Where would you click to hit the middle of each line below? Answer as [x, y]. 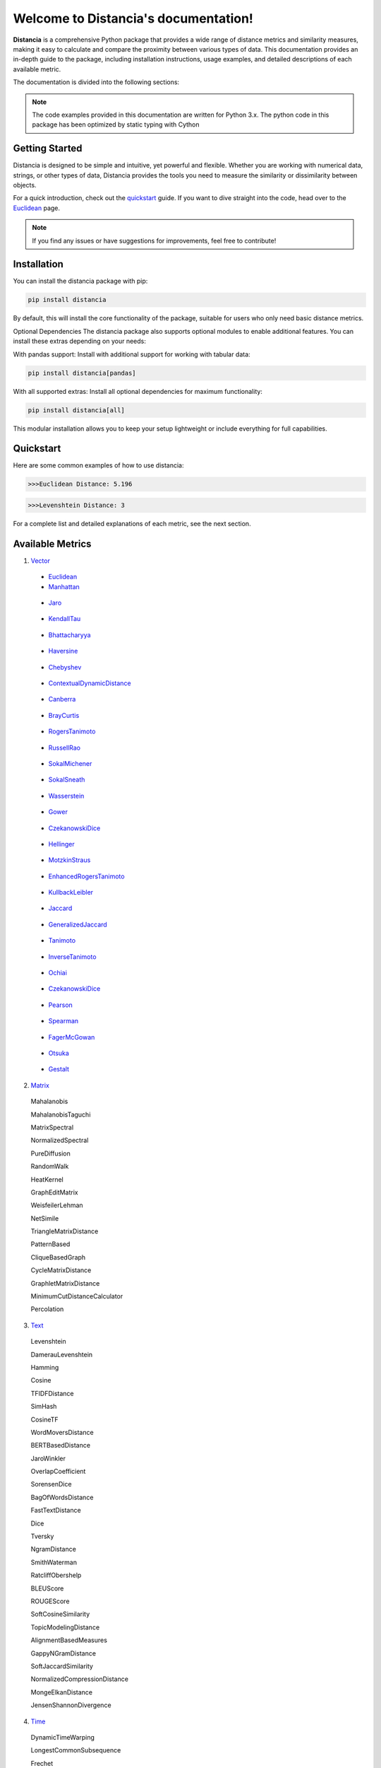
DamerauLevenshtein [62, 1354]
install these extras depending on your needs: [79, 341]
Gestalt [59, 1069]
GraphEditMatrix [54, 1192]
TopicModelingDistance [65, 1627]
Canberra [62, 699]
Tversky [42, 1536]
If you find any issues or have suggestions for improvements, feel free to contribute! [154, 240]
